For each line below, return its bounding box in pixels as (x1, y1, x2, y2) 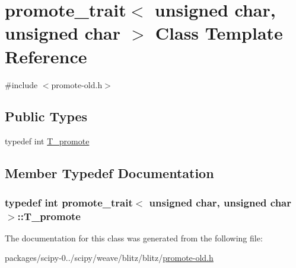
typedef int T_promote (5, 135, 90, 147)
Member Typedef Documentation (5, 164, 214, 182)
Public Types (5, 107, 88, 125)
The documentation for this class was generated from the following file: (5, 231, 263, 244)
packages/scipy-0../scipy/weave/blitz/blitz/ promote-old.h (5, 251, 214, 264)
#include (5, 78, 38, 91)
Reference (5, 44, 87, 68)
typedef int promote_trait (5, 195, 133, 209)
